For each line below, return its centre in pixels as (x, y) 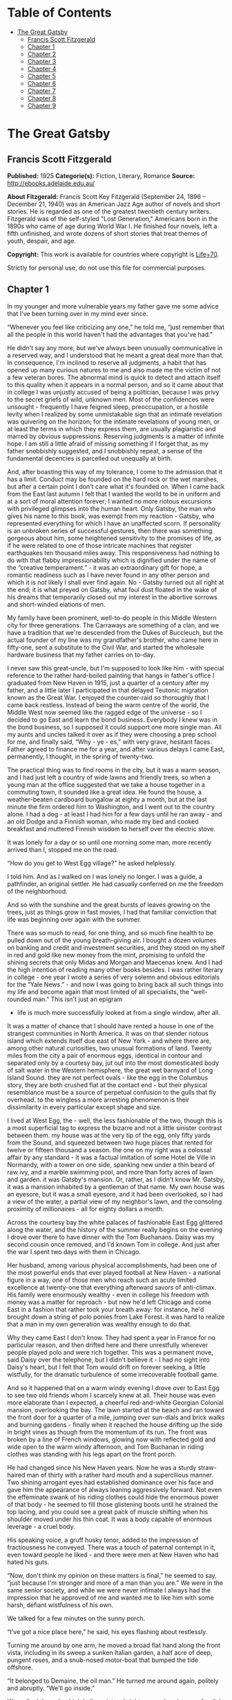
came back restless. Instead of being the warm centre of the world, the (108, 704)
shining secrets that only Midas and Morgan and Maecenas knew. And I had (115, 962)
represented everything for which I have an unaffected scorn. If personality (114, 523)
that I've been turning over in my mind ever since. (78, 313)
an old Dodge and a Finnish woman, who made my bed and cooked (103, 821)
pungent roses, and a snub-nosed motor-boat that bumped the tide (103, 1660)
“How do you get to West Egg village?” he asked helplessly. (91, 863)
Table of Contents (59, 13)
